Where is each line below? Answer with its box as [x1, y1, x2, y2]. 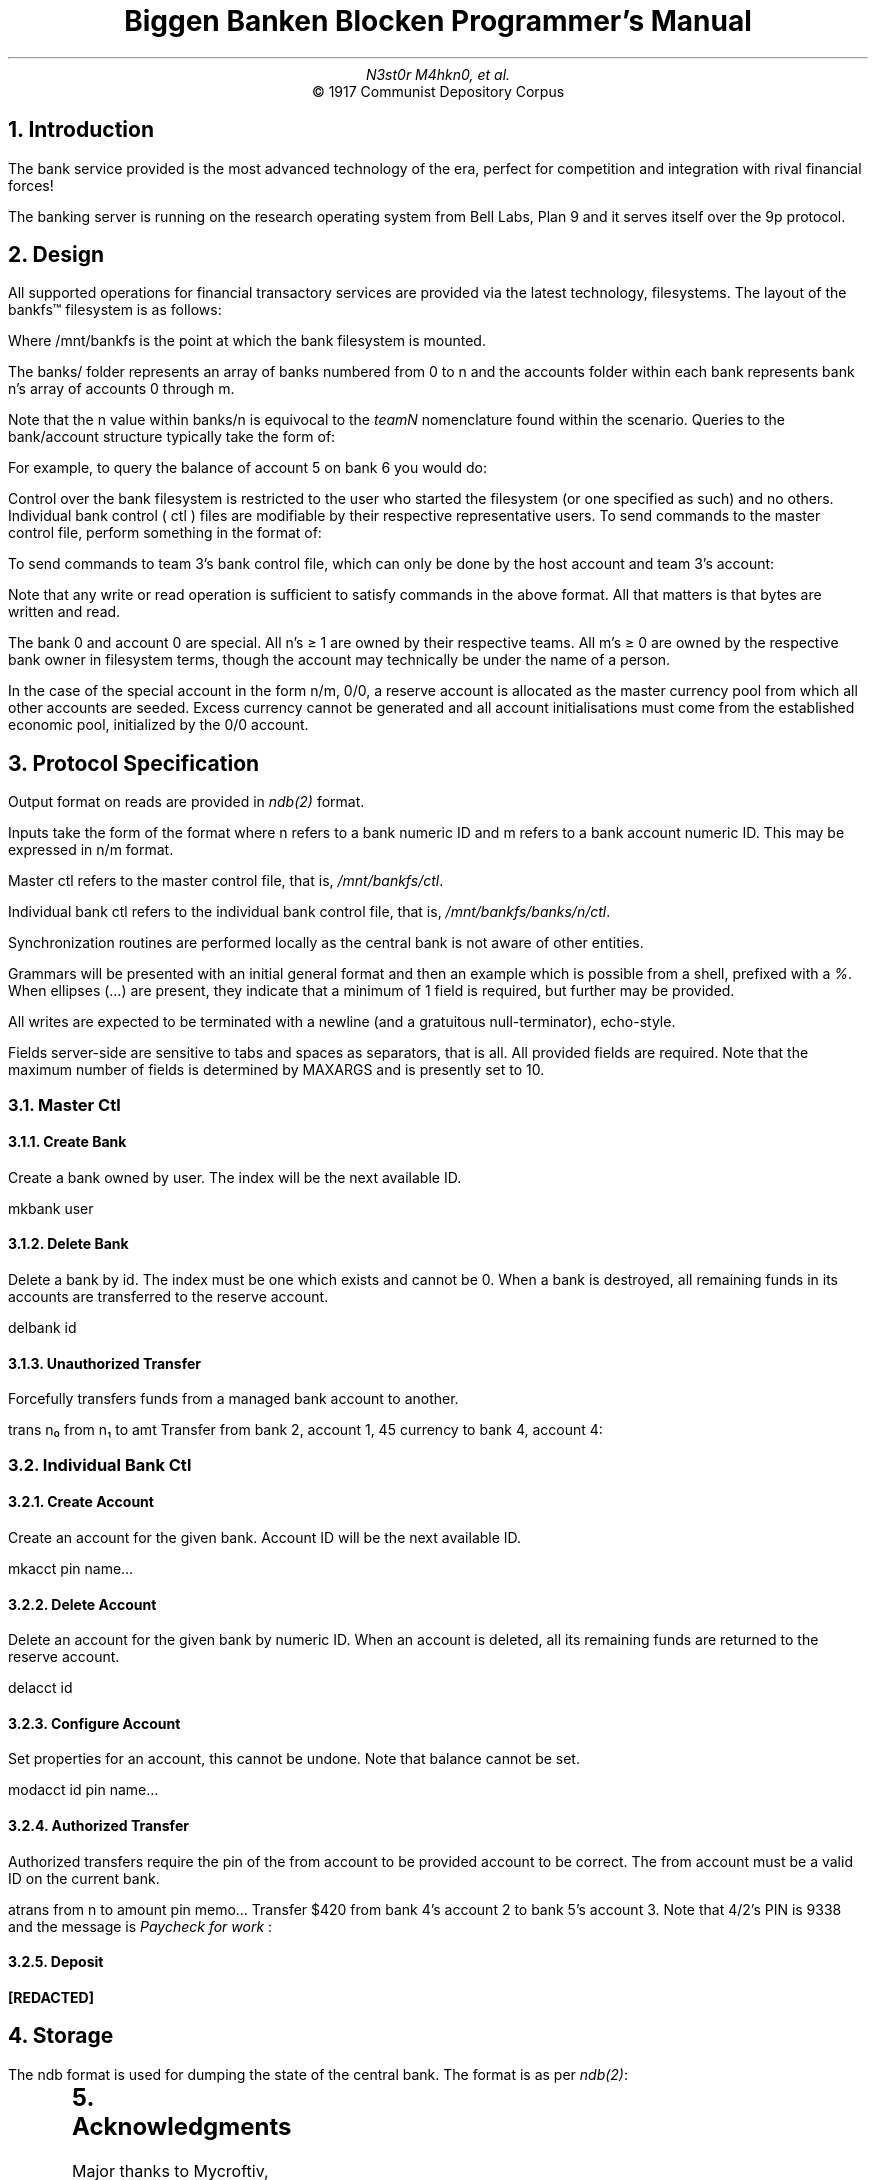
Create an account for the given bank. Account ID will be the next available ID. [8, 1528, 522, 1546]
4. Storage [8, 2023, 114, 2049]
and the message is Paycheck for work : [8, 1917, 273, 1935]
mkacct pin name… [8, 1559, 134, 1577]
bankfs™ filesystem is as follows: [8, 301, 222, 319]
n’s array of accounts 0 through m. [8, 380, 235, 398]
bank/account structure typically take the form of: [8, 428, 336, 446]
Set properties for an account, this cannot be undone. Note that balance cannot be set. [8, 1750, 580, 1768]
